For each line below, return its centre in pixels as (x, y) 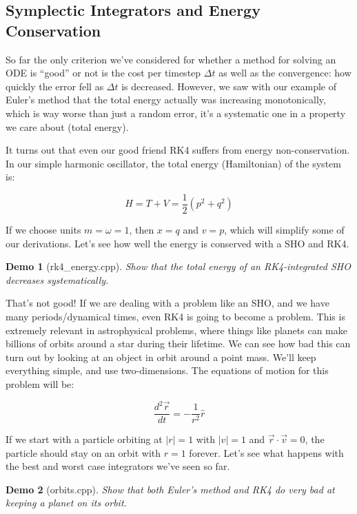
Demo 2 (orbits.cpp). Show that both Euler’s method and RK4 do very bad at (170, 489)
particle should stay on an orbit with (83, 452)
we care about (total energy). (67, 126)
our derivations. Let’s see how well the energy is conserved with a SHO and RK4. (177, 243)
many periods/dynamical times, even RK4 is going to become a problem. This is (175, 316)
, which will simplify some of (284, 229)
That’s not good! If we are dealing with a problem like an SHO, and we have (167, 303)
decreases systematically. (57, 279)
